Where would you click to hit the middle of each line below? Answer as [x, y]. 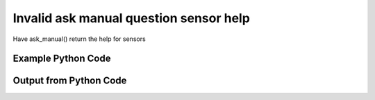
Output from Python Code [70, 81]
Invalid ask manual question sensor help [131, 18]
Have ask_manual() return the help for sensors [79, 39]
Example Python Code [62, 59]
